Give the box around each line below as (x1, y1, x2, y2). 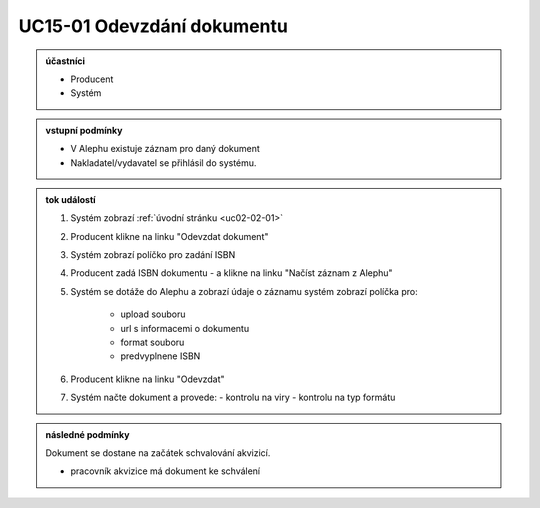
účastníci (45, 55, 85, 67)
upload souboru (120, 308, 186, 320)
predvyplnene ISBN (120, 350, 201, 362)
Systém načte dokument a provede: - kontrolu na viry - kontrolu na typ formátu (70, 391, 396, 404)
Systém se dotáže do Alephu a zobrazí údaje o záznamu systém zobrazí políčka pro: (70, 285, 419, 297)
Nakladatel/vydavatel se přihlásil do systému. (70, 156, 257, 169)
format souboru (120, 336, 185, 349)
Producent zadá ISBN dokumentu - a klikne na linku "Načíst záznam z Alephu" (70, 267, 394, 279)
